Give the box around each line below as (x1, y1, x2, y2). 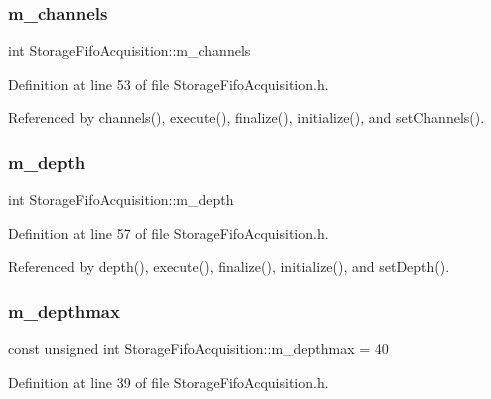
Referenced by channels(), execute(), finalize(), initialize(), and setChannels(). (8, 107, 485, 128)
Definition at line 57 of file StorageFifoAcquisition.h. (8, 222, 329, 243)
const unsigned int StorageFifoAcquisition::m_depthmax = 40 (8, 338, 389, 359)
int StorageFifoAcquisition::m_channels (8, 40, 251, 61)
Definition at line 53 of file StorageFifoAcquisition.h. (8, 73, 329, 94)
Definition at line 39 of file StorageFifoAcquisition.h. (8, 371, 329, 392)
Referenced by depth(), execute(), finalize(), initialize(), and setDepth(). (8, 256, 450, 277)
